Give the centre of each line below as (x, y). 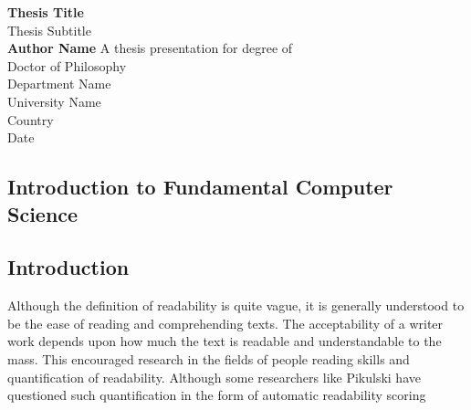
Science (43, 213)
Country (31, 119)
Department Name (59, 84)
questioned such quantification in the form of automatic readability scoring (217, 395)
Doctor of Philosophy (67, 65)
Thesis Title (46, 12)
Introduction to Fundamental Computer (200, 187)
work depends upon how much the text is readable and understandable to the (225, 341)
